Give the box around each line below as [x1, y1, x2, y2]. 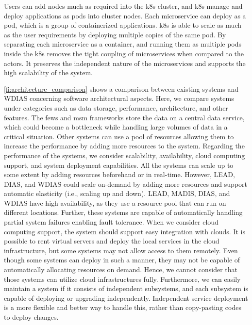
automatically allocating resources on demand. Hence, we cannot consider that [4, 264, 237, 275]
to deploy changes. [4, 312, 59, 322]
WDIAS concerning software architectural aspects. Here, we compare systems [4, 93, 234, 103]
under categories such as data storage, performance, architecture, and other [4, 102, 228, 113]
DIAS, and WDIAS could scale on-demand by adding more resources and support [4, 179, 247, 189]
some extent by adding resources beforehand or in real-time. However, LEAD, [4, 169, 235, 179]
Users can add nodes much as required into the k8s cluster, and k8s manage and [4, 1, 243, 11]
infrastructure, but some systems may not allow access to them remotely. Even [4, 245, 238, 255]
